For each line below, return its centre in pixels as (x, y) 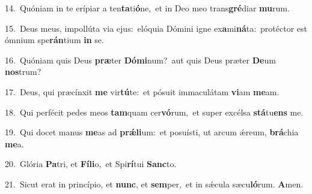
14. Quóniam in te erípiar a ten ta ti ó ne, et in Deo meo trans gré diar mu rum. (147, 8)
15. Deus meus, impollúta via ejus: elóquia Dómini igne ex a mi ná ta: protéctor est (156, 28)
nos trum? (23, 72)
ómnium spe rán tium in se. (54, 40)
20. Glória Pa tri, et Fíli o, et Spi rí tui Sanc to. (91, 164)
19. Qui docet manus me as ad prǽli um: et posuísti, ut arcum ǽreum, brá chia (152, 132)
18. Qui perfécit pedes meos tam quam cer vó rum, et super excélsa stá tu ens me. (154, 112)
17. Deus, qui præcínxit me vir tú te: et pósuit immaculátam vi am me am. (142, 91)
